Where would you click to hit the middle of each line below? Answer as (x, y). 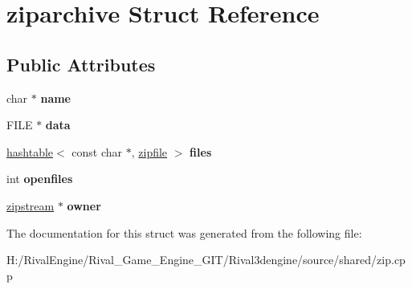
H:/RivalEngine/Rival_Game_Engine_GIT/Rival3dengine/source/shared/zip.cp (206, 260)
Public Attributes (81, 64)
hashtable (30, 151)
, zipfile (149, 151)
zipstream (31, 205)
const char (97, 151)
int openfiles (40, 179)
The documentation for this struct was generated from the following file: (184, 232)
